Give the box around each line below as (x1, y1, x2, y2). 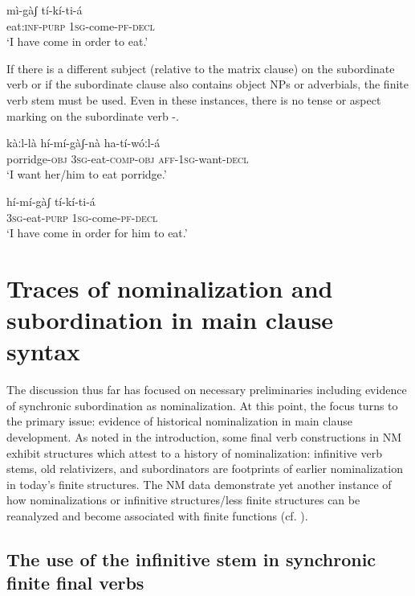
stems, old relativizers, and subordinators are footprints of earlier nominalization (6, 460, 403, 477)
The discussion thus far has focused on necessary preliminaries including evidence (6, 381, 407, 398)
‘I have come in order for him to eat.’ (6, 224, 188, 241)
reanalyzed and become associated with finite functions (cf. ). (6, 507, 308, 524)
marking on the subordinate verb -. (6, 107, 179, 124)
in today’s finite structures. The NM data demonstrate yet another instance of (6, 475, 392, 492)
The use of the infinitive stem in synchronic (6, 546, 376, 571)
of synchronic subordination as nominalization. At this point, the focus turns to (6, 397, 398, 413)
